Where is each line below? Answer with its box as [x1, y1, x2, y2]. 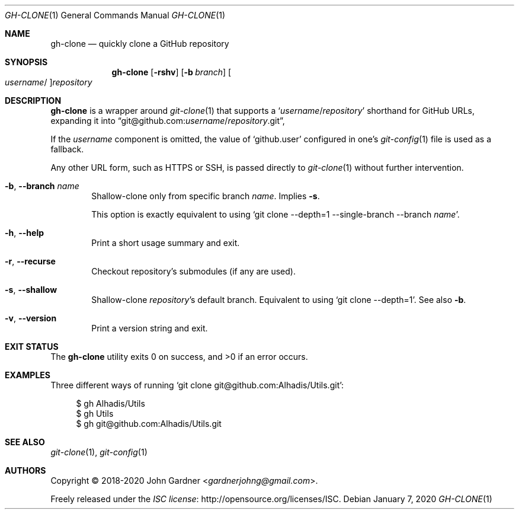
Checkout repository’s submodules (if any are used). [91, 266, 296, 276]
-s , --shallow [5, 285, 57, 295]
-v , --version [5, 313, 57, 323]
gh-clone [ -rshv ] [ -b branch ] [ [111, 67, 232, 77]
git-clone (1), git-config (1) [50, 447, 148, 457]
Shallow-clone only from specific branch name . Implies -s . [91, 191, 320, 201]
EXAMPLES [5, 370, 50, 380]
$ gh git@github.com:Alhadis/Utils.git [76, 419, 222, 429]
